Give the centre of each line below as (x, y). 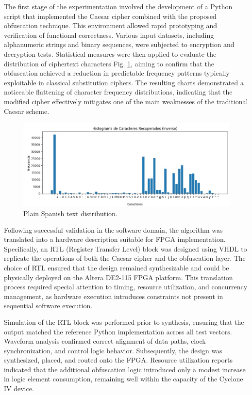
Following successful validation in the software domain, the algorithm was (113, 229)
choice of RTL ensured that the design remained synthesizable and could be (117, 267)
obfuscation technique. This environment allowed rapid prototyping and (110, 25)
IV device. (19, 388)
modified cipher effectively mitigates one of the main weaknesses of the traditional (126, 101)
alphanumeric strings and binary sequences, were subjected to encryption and (119, 44)
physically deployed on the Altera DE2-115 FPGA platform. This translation (118, 277)
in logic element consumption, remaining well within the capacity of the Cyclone (124, 379)
